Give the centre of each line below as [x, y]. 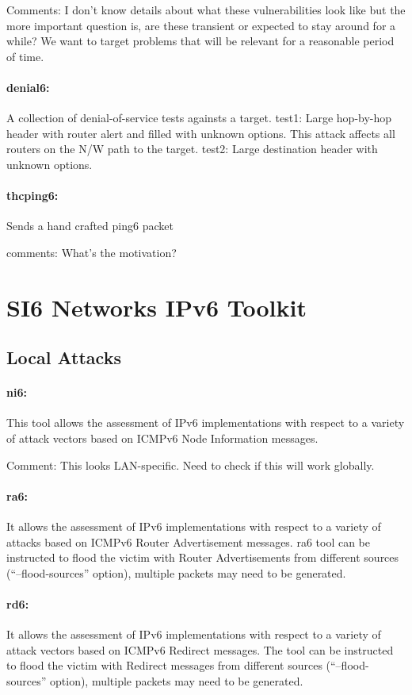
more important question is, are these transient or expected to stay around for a [201, 25]
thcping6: [32, 196]
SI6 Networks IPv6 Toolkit [156, 307]
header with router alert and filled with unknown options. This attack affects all [201, 133]
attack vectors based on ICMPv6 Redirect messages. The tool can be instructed [200, 649]
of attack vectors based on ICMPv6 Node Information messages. [162, 438]
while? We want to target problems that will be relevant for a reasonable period [200, 41]
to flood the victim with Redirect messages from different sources [164, 665]
